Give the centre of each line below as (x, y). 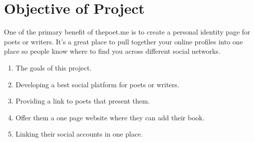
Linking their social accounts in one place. (79, 134)
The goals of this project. (54, 67)
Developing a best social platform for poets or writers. (97, 84)
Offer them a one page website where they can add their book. (110, 117)
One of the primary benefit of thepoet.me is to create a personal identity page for (127, 32)
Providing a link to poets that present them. (83, 101)
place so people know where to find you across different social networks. (112, 51)
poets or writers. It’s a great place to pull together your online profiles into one (124, 41)
